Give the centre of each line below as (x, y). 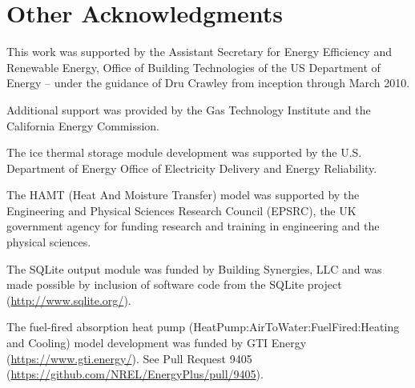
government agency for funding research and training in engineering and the (193, 226)
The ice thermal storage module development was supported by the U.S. (184, 152)
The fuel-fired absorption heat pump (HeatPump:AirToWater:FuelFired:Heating (203, 327)
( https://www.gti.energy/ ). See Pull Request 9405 (129, 358)
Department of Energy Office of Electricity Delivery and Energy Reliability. (192, 168)
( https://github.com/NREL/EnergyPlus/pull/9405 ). (135, 374)
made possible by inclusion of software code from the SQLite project (174, 284)
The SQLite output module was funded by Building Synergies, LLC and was (194, 268)
